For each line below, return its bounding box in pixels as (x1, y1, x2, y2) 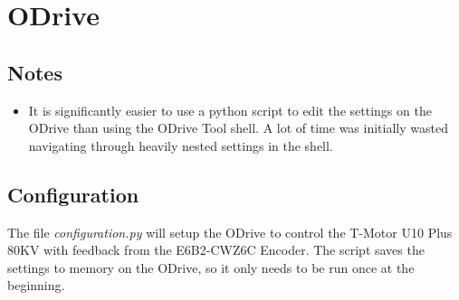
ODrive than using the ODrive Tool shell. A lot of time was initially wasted (28, 118, 448, 137)
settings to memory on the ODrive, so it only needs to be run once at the (7, 258, 415, 277)
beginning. (7, 276, 65, 295)
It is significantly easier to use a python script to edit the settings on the (28, 100, 432, 119)
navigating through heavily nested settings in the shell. (28, 136, 333, 155)
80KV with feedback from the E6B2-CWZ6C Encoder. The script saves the (7, 240, 425, 259)
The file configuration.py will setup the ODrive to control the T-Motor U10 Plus (7, 222, 453, 241)
